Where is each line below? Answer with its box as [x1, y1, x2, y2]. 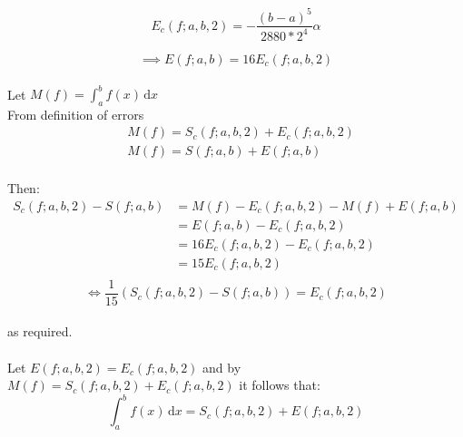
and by [202, 357, 241, 376]
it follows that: [239, 375, 320, 394]
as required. [7, 322, 73, 341]
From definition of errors [7, 104, 144, 123]
